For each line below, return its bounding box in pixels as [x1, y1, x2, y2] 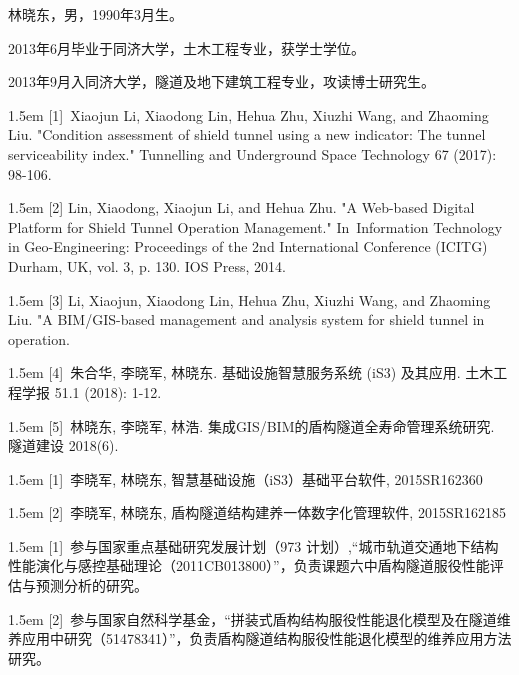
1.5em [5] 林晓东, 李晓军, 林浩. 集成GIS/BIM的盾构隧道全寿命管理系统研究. [8, 415, 495, 436]
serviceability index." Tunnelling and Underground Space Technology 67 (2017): [8, 143, 497, 164]
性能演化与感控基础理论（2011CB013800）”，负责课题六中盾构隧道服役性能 [8, 555, 490, 576]
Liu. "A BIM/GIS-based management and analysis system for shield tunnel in [8, 309, 485, 330]
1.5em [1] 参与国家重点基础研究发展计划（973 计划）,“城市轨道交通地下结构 [8, 535, 499, 556]
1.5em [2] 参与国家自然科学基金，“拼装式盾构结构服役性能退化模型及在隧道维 [8, 608, 511, 629]
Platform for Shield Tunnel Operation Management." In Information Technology [8, 216, 503, 237]
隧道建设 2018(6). [8, 435, 119, 456]
